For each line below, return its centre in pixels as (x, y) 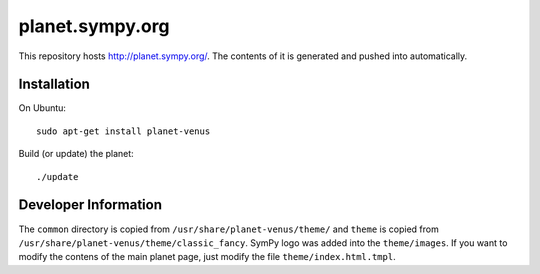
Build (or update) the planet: (76, 154)
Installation (54, 84)
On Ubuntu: (42, 108)
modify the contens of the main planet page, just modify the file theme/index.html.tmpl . (207, 257)
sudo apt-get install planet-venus (123, 131)
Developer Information (90, 205)
